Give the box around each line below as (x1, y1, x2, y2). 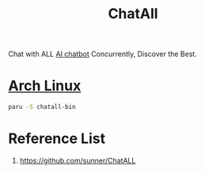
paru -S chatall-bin (8, 103, 77, 111)
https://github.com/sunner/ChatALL (19, 156, 136, 165)
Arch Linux (8, 77, 82, 95)
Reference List (8, 130, 105, 148)
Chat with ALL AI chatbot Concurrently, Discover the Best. (8, 49, 198, 59)
